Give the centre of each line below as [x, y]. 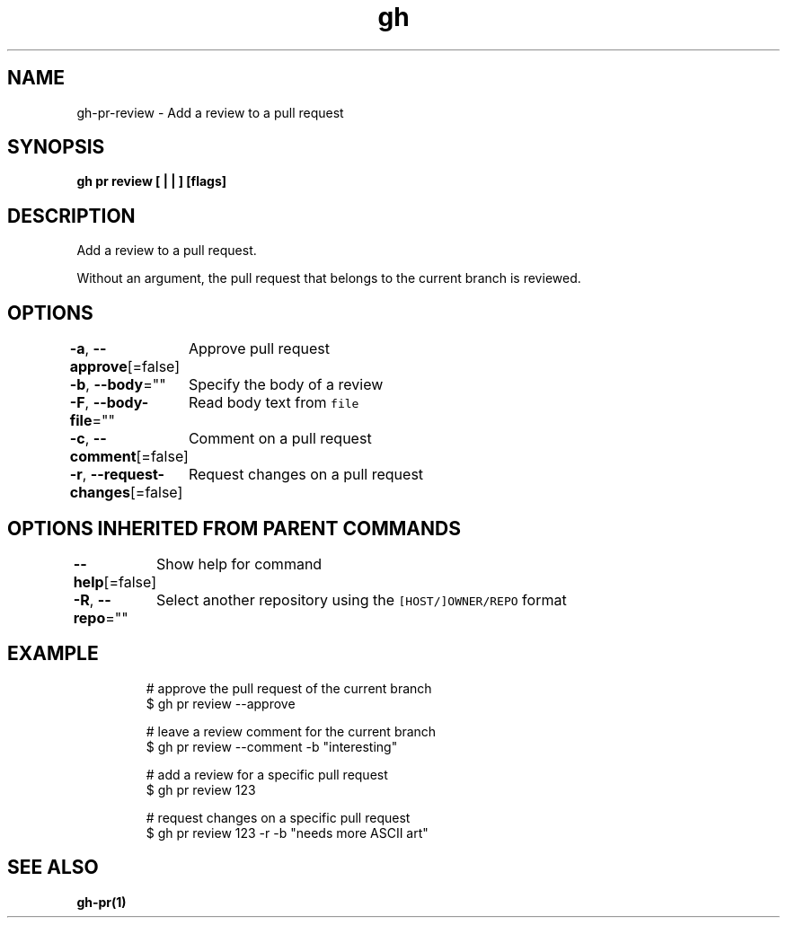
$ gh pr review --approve [221, 703]
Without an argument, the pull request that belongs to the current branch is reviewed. [329, 278]
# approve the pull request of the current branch [289, 688]
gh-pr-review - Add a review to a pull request [210, 112]
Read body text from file [274, 403]
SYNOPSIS [56, 147]
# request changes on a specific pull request [278, 817]
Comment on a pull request [280, 439]
